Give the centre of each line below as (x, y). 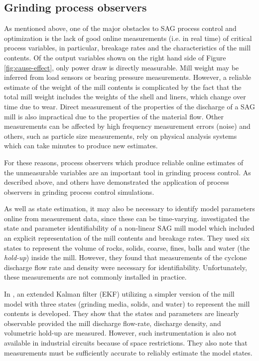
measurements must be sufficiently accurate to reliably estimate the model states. (128, 352)
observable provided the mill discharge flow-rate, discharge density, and (113, 323)
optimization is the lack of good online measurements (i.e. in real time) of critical (128, 38)
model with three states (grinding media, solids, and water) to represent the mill (127, 303)
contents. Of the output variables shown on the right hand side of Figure (115, 57)
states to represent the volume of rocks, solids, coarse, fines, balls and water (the (127, 247)
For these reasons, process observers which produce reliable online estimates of (124, 162)
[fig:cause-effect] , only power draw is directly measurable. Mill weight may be (122, 67)
